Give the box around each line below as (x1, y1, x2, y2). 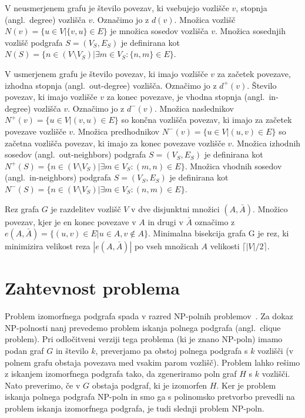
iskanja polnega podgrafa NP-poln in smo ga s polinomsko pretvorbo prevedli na (5, 390, 295, 403)
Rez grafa (5, 202, 39, 215)
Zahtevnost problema (5, 276, 180, 300)
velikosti (210, 240, 240, 252)
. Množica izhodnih (232, 136, 301, 149)
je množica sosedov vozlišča (110, 25, 209, 37)
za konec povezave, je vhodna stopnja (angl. (106, 91, 265, 103)
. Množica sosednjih (214, 25, 286, 37)
